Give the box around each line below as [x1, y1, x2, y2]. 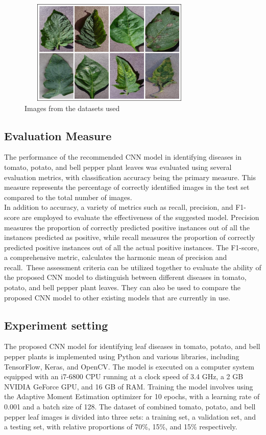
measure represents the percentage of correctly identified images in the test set [4, 182, 250, 192]
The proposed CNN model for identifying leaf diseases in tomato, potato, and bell [4, 341, 260, 352]
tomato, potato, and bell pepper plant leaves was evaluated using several [4, 161, 232, 172]
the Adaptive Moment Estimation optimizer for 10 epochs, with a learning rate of [4, 391, 260, 402]
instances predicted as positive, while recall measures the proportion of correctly [4, 232, 255, 243]
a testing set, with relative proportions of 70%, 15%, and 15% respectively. [4, 421, 237, 432]
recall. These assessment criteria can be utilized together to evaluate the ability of [4, 262, 261, 272]
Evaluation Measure [4, 127, 112, 143]
